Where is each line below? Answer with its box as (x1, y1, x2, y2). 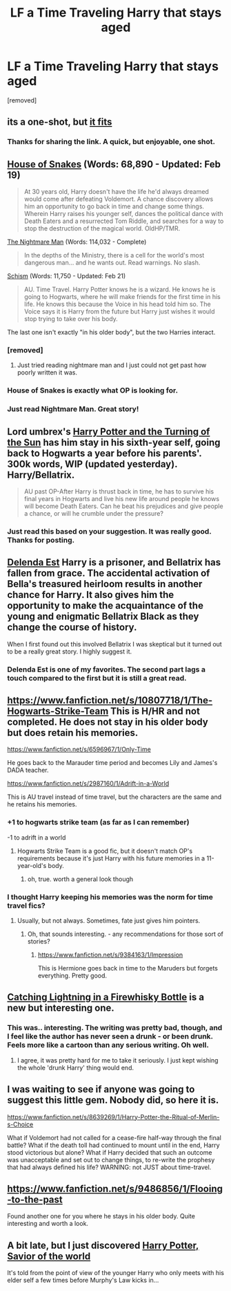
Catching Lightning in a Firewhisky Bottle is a (7, 991, 205, 1003)
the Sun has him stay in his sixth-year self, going (7, 436, 221, 448)
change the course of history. (7, 622, 137, 633)
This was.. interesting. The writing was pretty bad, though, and (7, 1023, 223, 1033)
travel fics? (7, 901, 46, 910)
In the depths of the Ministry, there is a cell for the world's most (23, 251, 205, 260)
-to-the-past (7, 1193, 63, 1205)
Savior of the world (7, 1250, 91, 1262)
